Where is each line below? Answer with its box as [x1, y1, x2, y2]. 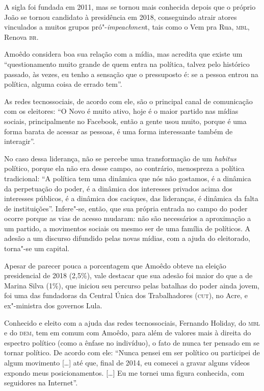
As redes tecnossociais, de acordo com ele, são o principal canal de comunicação [4, 95, 253, 106]
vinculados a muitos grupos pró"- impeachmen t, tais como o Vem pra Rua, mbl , [4, 21, 250, 32]
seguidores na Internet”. [4, 377, 78, 388]
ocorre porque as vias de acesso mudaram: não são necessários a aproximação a [4, 213, 251, 224]
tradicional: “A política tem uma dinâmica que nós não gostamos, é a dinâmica [4, 173, 251, 183]
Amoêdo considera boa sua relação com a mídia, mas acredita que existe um [4, 48, 243, 59]
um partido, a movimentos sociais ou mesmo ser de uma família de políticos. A [4, 223, 251, 233]
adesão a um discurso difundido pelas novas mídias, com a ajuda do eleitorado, [4, 233, 250, 243]
